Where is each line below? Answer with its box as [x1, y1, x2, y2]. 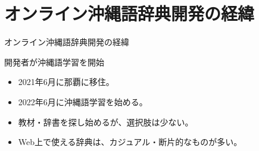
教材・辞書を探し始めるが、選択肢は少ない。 [18, 115, 194, 128]
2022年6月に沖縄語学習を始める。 [18, 95, 148, 108]
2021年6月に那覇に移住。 [18, 75, 114, 88]
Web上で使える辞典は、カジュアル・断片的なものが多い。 [18, 136, 242, 148]
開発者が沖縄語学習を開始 [4, 55, 104, 68]
